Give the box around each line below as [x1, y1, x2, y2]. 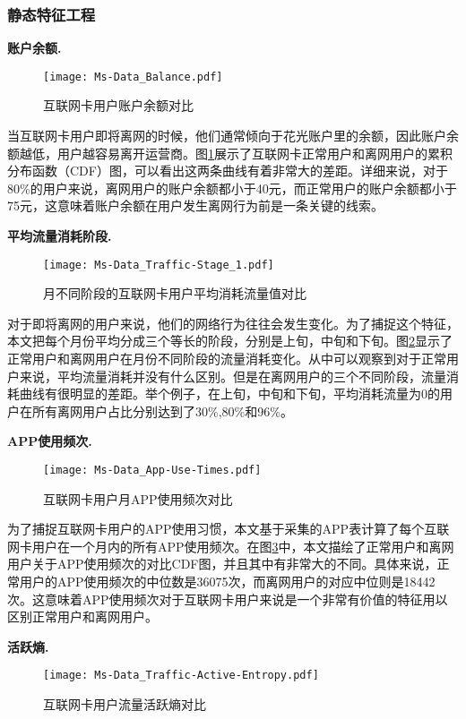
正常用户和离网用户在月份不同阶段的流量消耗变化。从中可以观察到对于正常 [7, 349, 446, 368]
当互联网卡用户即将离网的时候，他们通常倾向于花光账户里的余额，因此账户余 [7, 126, 459, 145]
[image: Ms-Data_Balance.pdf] [43, 70, 223, 83]
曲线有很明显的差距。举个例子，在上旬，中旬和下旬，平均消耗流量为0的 [19, 384, 440, 403]
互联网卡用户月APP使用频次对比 [43, 489, 233, 508]
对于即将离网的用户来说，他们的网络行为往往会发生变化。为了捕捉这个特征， [7, 313, 459, 332]
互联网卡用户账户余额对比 [43, 96, 194, 115]
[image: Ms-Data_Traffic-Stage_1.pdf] [43, 258, 274, 271]
